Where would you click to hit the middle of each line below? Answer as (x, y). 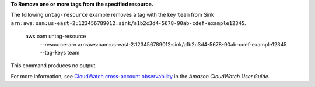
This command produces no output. (54, 66)
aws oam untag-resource (56, 36)
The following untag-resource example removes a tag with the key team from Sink (112, 15)
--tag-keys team (60, 52)
